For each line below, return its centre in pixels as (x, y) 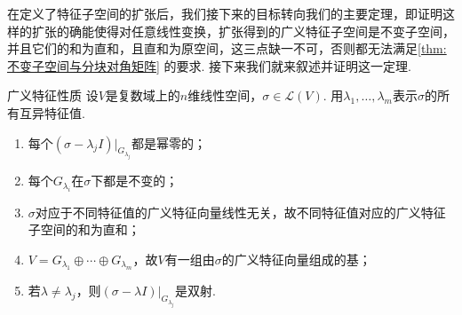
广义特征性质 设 (53, 95)
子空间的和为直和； (84, 229)
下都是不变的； (135, 181)
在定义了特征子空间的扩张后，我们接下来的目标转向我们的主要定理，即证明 (225, 13)
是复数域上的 (143, 95)
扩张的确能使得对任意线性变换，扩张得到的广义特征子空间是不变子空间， (243, 31)
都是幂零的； (169, 142)
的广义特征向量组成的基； (296, 259)
